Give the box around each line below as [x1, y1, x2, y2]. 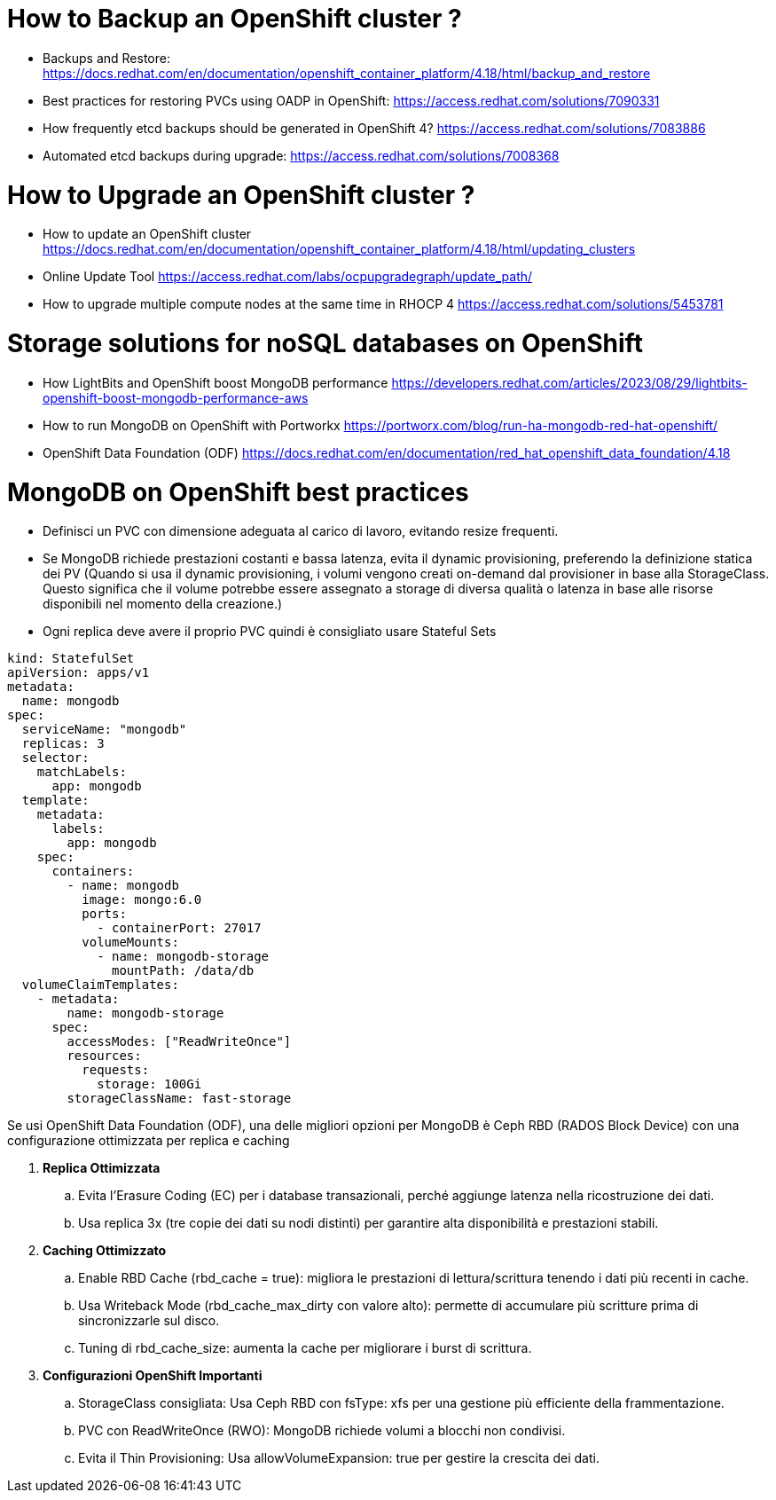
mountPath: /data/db [112, 963, 255, 978]
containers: [51, 864, 135, 879]
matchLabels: [36, 765, 127, 780]
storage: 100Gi [97, 1077, 202, 1092]
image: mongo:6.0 [82, 892, 202, 907]
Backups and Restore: [43, 50, 170, 66]
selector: [21, 750, 90, 766]
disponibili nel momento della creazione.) [43, 596, 283, 612]
